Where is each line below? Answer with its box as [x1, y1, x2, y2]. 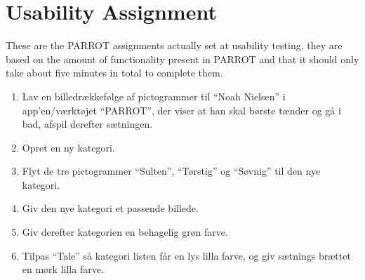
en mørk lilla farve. [22, 262, 104, 276]
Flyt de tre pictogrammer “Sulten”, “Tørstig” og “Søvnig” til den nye [22, 164, 321, 178]
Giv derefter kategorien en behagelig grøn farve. [22, 225, 228, 239]
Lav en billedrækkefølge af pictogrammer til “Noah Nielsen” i [22, 88, 286, 103]
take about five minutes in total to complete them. [6, 65, 223, 80]
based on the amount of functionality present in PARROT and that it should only [6, 51, 359, 66]
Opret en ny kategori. [22, 140, 115, 154]
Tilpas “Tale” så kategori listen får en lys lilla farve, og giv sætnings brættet [22, 248, 351, 262]
